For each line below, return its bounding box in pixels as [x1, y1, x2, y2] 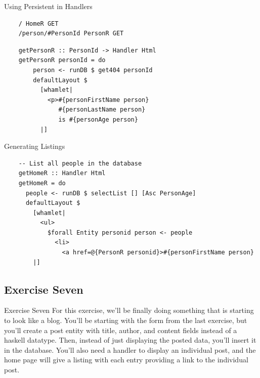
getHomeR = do [18, 179, 66, 187]
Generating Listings [4, 141, 65, 151]
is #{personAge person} [58, 116, 138, 123]
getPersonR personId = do [18, 57, 106, 64]
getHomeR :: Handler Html [18, 170, 106, 177]
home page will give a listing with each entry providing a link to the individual [4, 354, 248, 365]
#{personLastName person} [58, 106, 146, 114]
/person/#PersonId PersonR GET [18, 30, 124, 37]
